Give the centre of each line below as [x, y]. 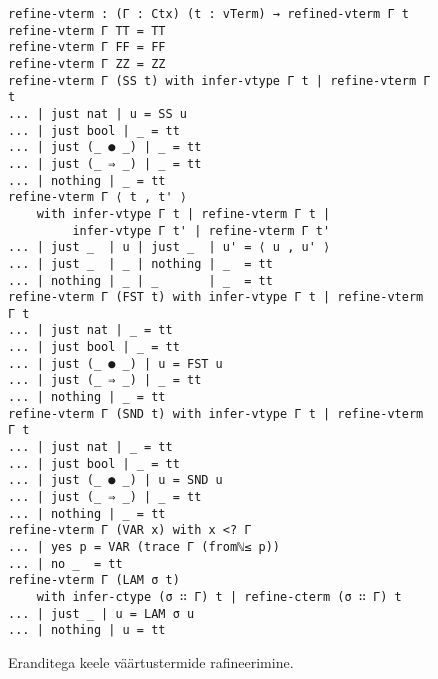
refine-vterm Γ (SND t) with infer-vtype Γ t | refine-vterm [216, 413]
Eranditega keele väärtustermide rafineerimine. [151, 661]
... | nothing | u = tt [87, 630]
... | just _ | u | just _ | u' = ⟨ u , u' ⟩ [169, 247]
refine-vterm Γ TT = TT [87, 30]
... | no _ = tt [65, 563]
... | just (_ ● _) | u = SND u [115, 480]
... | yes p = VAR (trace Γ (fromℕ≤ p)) [144, 547]
